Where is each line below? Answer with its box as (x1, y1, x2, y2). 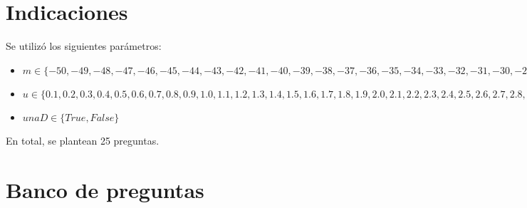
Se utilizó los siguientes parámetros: (6, 38, 162, 53)
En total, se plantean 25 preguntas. (6, 132, 160, 147)
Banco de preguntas (6, 175, 204, 204)
